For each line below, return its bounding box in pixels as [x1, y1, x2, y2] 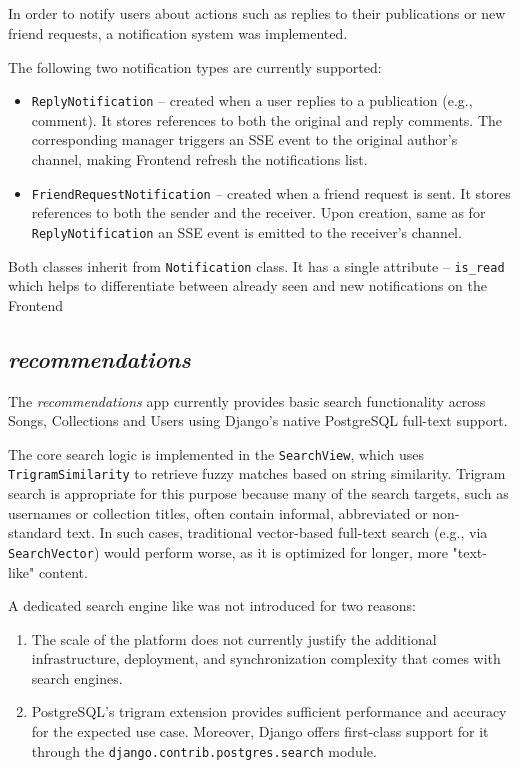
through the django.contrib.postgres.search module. [31, 740, 377, 761]
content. [38, 561, 88, 582]
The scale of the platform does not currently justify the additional [31, 628, 437, 649]
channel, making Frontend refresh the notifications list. [31, 149, 368, 170]
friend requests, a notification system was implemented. [8, 22, 348, 43]
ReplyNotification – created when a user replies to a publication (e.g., [31, 90, 473, 111]
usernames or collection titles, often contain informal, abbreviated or [8, 502, 428, 523]
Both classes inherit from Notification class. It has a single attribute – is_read [8, 255, 505, 276]
